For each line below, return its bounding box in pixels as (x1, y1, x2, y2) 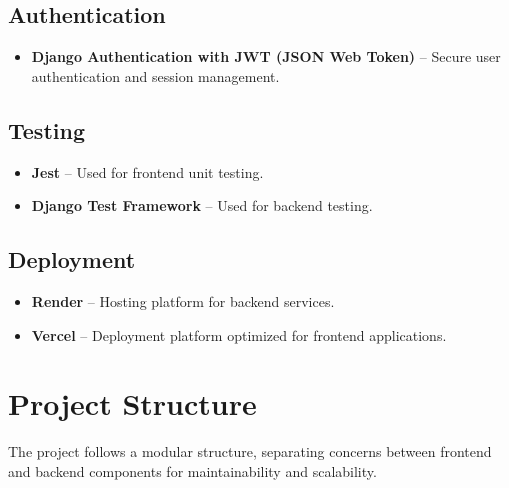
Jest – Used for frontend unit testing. (31, 161, 264, 182)
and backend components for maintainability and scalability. (8, 460, 377, 481)
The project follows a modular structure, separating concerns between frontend (8, 441, 492, 462)
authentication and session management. (31, 65, 280, 86)
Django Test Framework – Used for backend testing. (31, 195, 373, 216)
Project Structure (8, 383, 257, 424)
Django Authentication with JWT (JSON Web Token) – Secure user (31, 46, 501, 67)
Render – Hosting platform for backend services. (31, 290, 335, 311)
